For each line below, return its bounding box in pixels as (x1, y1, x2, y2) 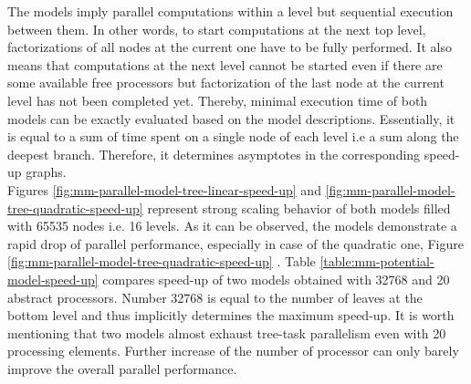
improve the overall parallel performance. (7, 358, 237, 378)
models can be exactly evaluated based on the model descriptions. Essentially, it (7, 109, 455, 128)
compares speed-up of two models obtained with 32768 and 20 (102, 269, 450, 288)
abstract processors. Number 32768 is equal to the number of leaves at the (7, 287, 423, 306)
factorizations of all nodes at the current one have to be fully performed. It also (7, 37, 452, 57)
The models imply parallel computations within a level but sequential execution (7, 2, 454, 20)
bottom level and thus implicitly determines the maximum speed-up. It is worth (7, 306, 455, 325)
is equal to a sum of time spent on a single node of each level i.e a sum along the (7, 127, 459, 146)
